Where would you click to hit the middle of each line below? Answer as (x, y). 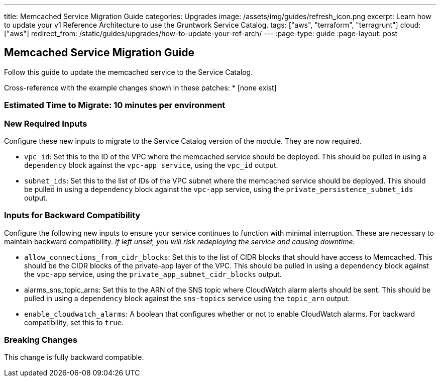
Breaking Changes (41, 340)
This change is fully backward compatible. (74, 357)
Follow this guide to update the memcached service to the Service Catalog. (129, 72)
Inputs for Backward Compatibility (72, 215)
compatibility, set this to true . (74, 322)
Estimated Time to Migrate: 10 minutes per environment (115, 105)
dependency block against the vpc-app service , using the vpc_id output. (151, 165)
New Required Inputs (46, 123)
